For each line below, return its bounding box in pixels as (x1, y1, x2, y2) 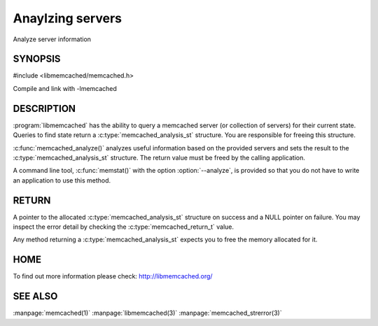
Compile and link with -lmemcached (13, 84, 117, 92)
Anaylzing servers (13, 10, 122, 26)
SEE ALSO (13, 290, 58, 302)
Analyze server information (13, 35, 91, 43)
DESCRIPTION (13, 102, 76, 115)
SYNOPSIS (13, 53, 61, 65)
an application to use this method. (13, 176, 111, 185)
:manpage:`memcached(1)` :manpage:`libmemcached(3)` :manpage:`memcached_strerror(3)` (13, 309, 283, 318)
